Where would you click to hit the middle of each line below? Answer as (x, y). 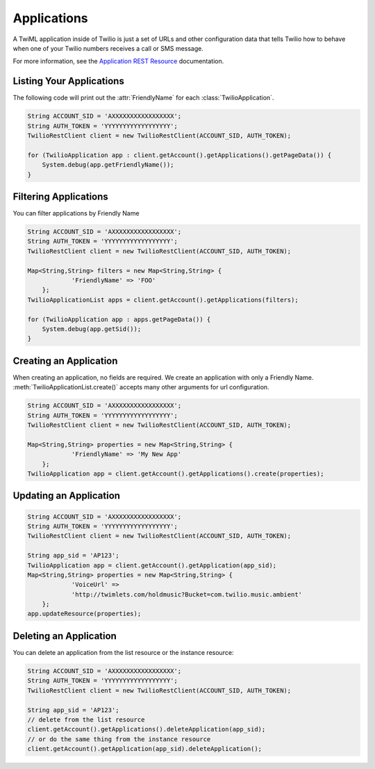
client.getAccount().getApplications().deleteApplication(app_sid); (147, 729)
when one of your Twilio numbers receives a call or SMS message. (108, 48)
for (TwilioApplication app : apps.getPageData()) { (119, 319)
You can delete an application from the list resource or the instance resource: (123, 652)
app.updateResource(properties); (84, 614)
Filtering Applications (61, 196)
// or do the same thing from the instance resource (119, 739)
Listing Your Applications (68, 81)
